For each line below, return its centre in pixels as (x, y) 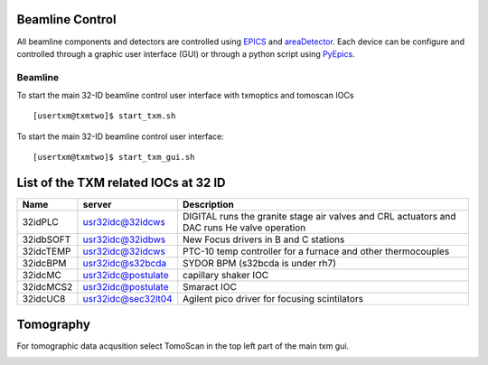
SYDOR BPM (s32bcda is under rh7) (259, 264)
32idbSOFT (47, 239)
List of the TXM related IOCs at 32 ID (121, 183)
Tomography (53, 324)
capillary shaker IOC (225, 276)
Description (208, 205)
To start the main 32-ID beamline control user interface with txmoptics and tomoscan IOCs (185, 96)
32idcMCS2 (47, 287)
